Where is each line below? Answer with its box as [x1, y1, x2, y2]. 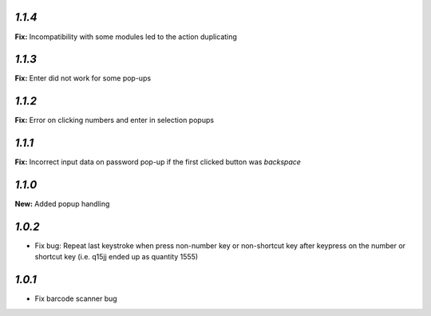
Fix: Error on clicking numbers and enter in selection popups [14, 116, 215, 125]
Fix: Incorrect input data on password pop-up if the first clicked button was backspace [14, 157, 301, 167]
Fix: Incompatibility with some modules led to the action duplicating [14, 32, 237, 41]
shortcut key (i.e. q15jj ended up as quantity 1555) [34, 252, 199, 262]
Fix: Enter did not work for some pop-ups [14, 73, 152, 83]
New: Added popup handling [14, 199, 110, 209]
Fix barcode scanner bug [34, 294, 117, 303]
